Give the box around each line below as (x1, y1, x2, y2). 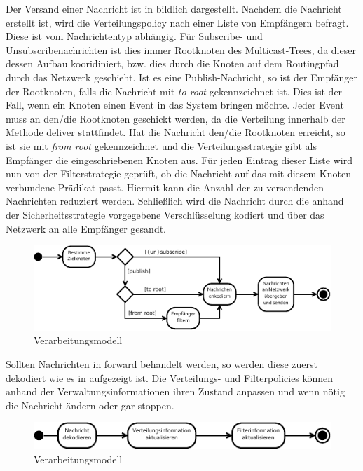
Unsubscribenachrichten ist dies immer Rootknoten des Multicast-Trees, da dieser (6, 42, 356, 57)
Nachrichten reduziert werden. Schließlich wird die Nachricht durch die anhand (6, 193, 344, 208)
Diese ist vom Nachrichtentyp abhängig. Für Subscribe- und (6, 29, 263, 43)
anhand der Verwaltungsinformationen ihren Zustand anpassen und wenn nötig (6, 384, 345, 399)
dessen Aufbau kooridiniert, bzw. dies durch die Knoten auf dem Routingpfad (6, 56, 339, 71)
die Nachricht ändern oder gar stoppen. (6, 397, 174, 412)
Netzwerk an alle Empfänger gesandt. (6, 221, 167, 235)
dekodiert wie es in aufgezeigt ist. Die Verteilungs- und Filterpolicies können (6, 370, 334, 385)
